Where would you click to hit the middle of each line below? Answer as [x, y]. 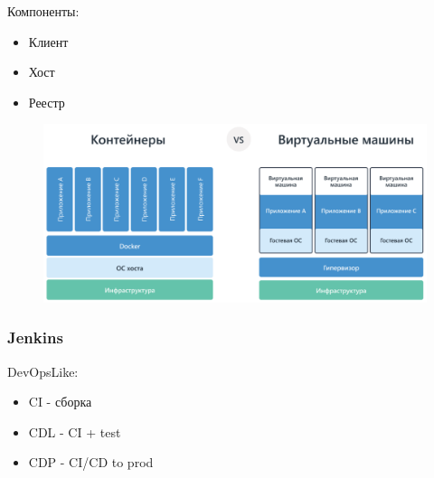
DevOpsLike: [43, 371]
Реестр [47, 102]
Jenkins [35, 337]
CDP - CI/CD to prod [91, 462]
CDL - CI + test [75, 431]
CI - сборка [60, 402]
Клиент [48, 41]
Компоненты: [43, 11]
